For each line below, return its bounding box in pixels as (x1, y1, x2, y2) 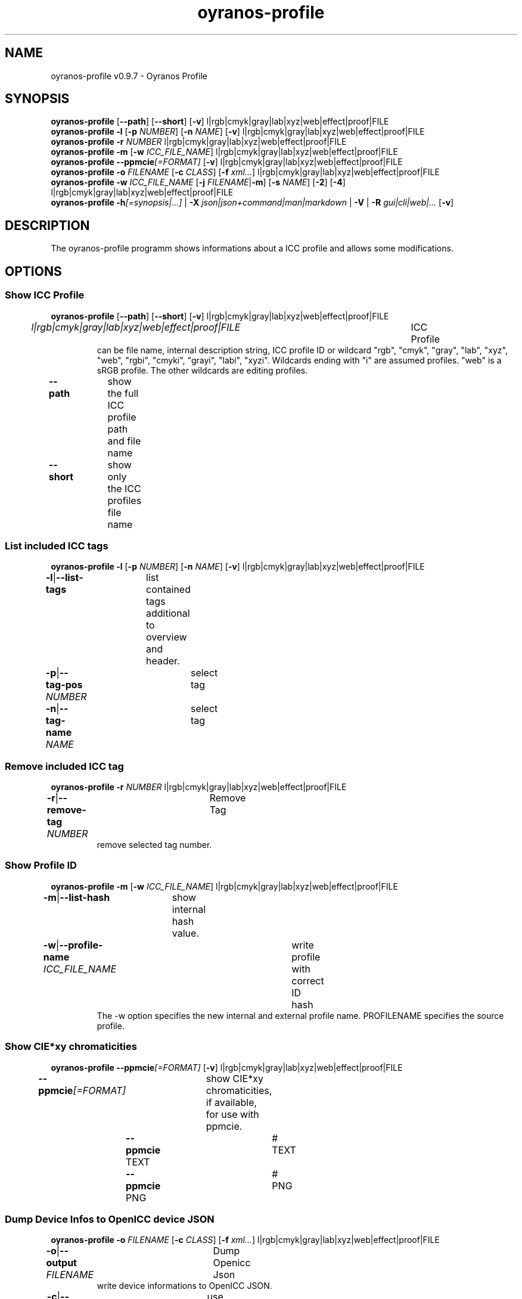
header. (146, 655, 180, 667)
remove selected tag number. (97, 840, 212, 850)
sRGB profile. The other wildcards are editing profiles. (97, 365, 308, 375)
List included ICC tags (5, 539, 108, 552)
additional (146, 607, 190, 620)
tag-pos (45, 679, 83, 691)
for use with (206, 1108, 259, 1120)
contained (146, 583, 191, 596)
